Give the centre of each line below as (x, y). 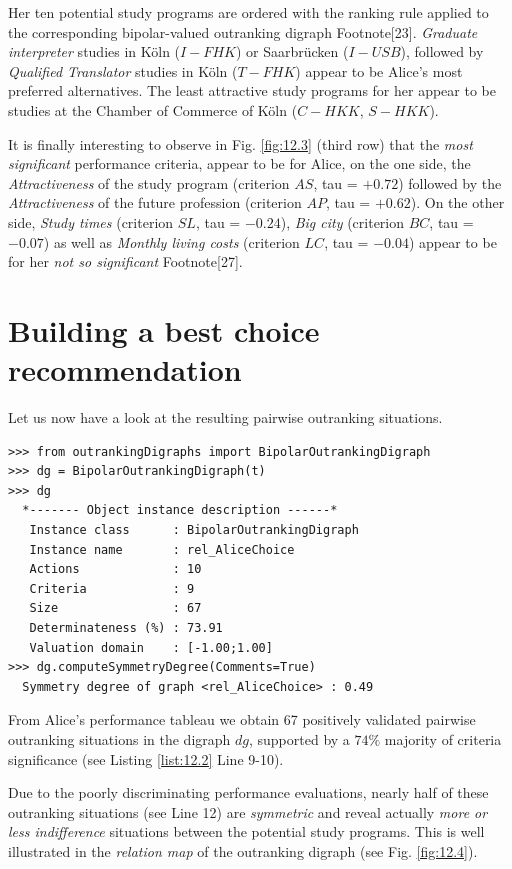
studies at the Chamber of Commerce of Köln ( (153, 109)
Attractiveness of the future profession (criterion (155, 202)
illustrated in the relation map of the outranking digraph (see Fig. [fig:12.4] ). (243, 850)
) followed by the (450, 182)
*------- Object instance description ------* (180, 510)
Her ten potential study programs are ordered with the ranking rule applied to (248, 12)
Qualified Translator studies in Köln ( (123, 70)
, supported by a (299, 738)
